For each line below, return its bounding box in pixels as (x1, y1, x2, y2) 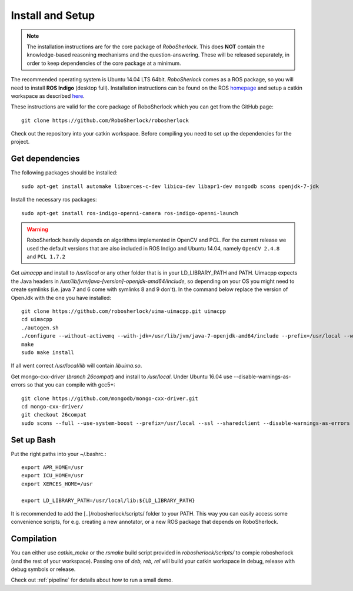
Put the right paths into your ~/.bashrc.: (11, 450, 106, 457)
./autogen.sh (21, 324, 59, 331)
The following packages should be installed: (11, 169, 118, 176)
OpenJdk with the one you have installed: (11, 294, 112, 301)
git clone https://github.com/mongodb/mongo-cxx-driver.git (21, 395, 198, 402)
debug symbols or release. (11, 566, 76, 573)
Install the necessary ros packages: (11, 196, 97, 203)
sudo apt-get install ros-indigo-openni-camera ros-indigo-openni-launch (21, 210, 239, 216)
